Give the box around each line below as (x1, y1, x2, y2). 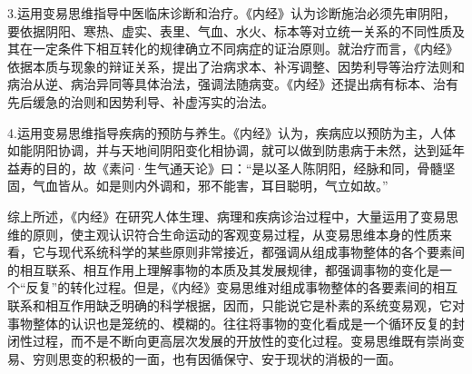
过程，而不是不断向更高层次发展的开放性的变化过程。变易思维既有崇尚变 (32, 331, 465, 350)
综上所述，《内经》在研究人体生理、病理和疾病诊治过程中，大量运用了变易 (7, 206, 446, 225)
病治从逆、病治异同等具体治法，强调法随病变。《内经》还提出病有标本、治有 (7, 74, 458, 93)
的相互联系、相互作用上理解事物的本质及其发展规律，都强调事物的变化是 (7, 260, 439, 279)
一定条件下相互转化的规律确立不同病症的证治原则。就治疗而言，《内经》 (32, 39, 458, 58)
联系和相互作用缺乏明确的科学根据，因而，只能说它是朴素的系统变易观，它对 (7, 295, 465, 314)
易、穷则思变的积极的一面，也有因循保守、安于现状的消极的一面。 (7, 349, 401, 368)
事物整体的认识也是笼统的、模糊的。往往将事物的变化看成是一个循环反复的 (7, 313, 452, 332)
